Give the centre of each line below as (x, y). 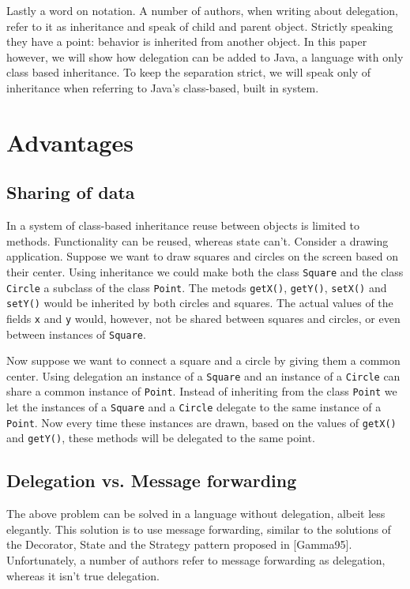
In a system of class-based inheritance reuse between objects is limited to (183, 225)
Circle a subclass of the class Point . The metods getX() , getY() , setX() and (197, 287)
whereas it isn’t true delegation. (83, 575)
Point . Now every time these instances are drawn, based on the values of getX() (201, 422)
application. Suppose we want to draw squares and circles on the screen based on (203, 256)
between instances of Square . (76, 334)
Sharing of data (71, 192)
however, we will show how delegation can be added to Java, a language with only (205, 56)
